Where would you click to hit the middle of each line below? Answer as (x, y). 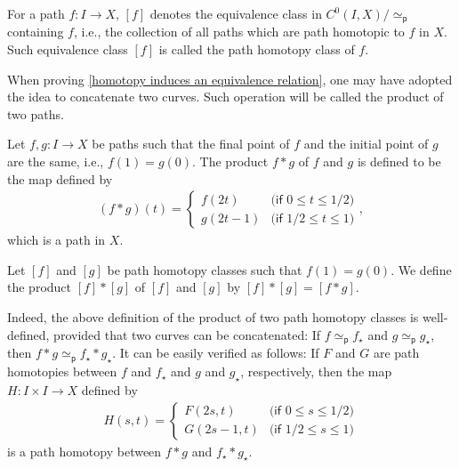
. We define (421, 269)
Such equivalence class (68, 49)
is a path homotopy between (85, 451)
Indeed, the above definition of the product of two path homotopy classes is (213, 317)
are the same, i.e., (56, 161)
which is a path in (56, 240)
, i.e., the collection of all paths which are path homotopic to (239, 32)
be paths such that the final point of (191, 144)
